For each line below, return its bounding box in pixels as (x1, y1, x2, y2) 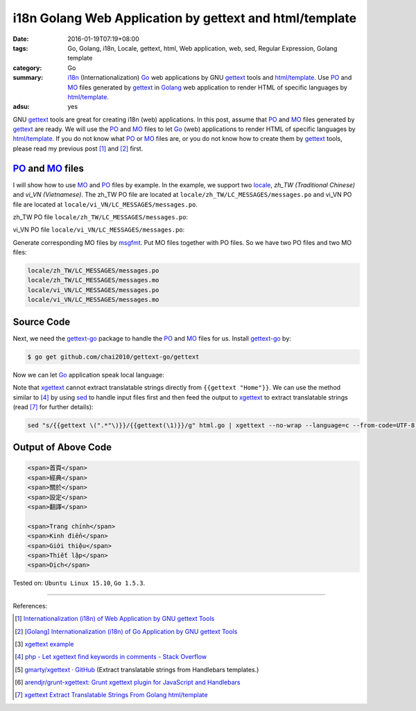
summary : (12, 74, 44, 82)
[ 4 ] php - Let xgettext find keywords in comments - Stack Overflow (15, 653, 207, 661)
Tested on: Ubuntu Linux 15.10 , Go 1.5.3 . (12, 579, 146, 588)
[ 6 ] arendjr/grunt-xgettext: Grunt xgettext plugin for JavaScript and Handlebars (15, 678, 241, 687)
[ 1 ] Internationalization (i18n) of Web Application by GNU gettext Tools (15, 615, 215, 623)
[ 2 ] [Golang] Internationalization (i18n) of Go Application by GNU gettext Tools (15, 627, 238, 635)
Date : (12, 35, 29, 43)
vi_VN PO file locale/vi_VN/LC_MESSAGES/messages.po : (12, 225, 185, 234)
